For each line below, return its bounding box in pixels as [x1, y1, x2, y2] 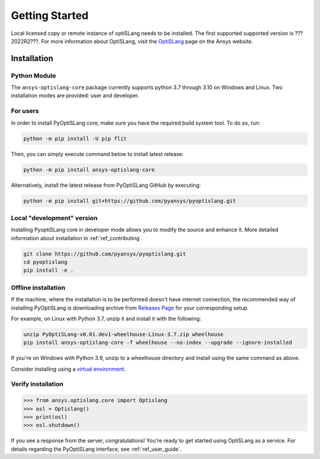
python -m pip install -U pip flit [23, 135, 127, 142]
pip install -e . [23, 267, 74, 274]
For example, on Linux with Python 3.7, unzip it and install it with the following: [11, 315, 201, 322]
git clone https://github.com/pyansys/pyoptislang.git [23, 250, 186, 257]
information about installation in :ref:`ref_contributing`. [11, 234, 143, 241]
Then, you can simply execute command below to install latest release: [11, 150, 184, 157]
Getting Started [11, 9, 89, 22]
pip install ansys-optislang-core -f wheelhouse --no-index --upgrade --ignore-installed [23, 339, 293, 346]
